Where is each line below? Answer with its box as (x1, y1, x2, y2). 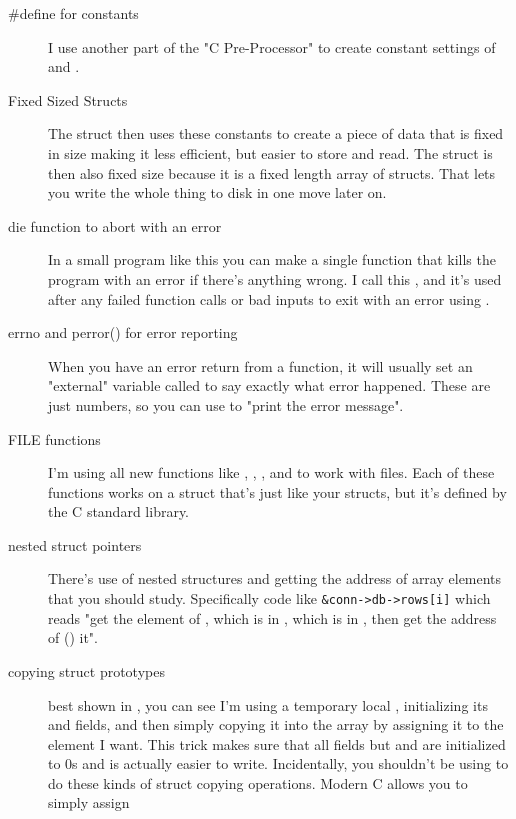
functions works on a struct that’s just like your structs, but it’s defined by (48, 481, 507, 502)
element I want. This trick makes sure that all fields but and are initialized (48, 733, 506, 754)
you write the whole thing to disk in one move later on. (48, 182, 387, 203)
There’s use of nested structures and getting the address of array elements (48, 568, 502, 589)
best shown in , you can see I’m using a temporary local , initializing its (48, 694, 488, 715)
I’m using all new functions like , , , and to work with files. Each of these (48, 462, 495, 483)
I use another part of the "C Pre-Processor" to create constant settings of (48, 36, 496, 57)
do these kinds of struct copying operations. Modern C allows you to (48, 772, 468, 793)
